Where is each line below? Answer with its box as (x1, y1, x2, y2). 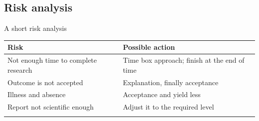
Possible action (123, 42, 175, 52)
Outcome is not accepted (7, 77, 83, 87)
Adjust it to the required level (123, 102, 214, 112)
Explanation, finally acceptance (123, 77, 219, 87)
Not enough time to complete (7, 55, 97, 65)
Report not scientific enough (7, 102, 94, 112)
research (7, 64, 32, 75)
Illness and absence (7, 89, 66, 100)
